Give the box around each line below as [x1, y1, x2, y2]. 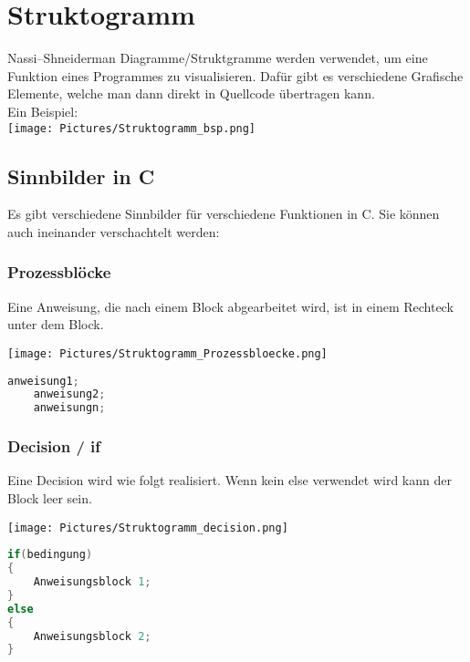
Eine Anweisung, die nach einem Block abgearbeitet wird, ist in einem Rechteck [7, 296, 454, 315]
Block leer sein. [7, 489, 92, 508]
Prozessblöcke [7, 261, 111, 284]
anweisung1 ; [7, 374, 79, 388]
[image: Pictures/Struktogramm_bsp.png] [7, 121, 256, 135]
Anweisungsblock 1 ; [33, 575, 151, 589]
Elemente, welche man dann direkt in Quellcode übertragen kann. [7, 84, 375, 103]
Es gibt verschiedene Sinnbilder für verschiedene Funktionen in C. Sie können [7, 204, 440, 223]
